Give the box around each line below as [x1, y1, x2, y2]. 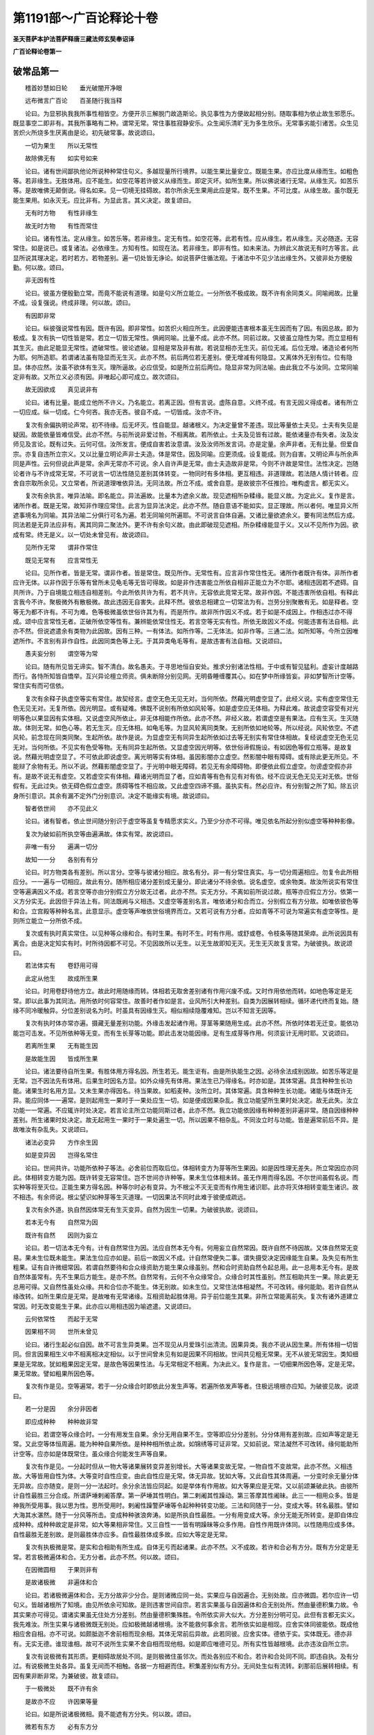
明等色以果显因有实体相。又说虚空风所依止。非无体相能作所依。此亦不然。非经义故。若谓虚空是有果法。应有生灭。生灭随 [12, 713, 359, 722]
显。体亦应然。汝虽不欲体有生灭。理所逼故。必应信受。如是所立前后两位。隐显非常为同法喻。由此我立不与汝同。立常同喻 [12, 363, 359, 371]
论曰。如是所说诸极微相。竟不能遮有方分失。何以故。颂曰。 [24, 1710, 195, 1718]
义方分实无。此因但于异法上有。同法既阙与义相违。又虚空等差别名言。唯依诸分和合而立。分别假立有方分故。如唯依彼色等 [12, 897, 359, 906]
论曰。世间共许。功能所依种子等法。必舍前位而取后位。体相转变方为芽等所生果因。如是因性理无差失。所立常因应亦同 [24, 1163, 359, 1172]
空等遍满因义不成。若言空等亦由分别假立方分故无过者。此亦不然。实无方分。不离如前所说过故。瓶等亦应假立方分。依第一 [12, 887, 359, 895]
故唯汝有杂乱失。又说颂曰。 [12, 1125, 92, 1134]
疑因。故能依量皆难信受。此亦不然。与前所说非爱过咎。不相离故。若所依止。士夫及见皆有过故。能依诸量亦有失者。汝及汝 [12, 430, 359, 439]
